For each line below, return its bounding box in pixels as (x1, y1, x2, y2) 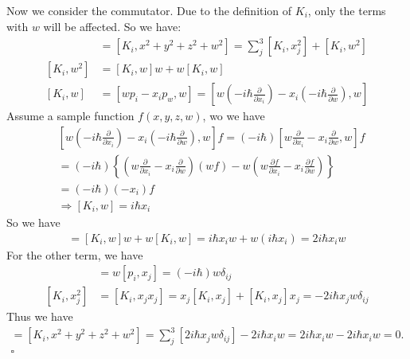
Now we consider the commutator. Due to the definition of (6, 2, 292, 18)
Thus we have (6, 308, 73, 325)
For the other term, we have (6, 246, 143, 263)
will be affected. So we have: (43, 18, 182, 34)
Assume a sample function (6, 107, 135, 124)
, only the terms (307, 2, 386, 18)
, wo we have (202, 107, 265, 124)
